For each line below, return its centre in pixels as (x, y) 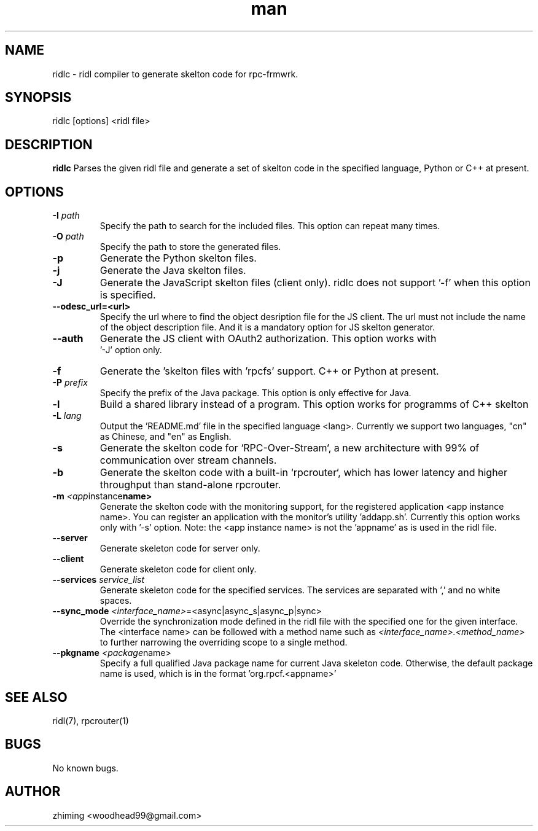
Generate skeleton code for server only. (180, 548)
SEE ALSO (36, 697)
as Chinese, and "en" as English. (166, 437)
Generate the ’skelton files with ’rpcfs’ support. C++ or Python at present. (269, 371)
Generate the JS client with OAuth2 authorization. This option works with (268, 339)
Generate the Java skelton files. (173, 271)
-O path (68, 236)
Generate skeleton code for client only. (178, 569)
